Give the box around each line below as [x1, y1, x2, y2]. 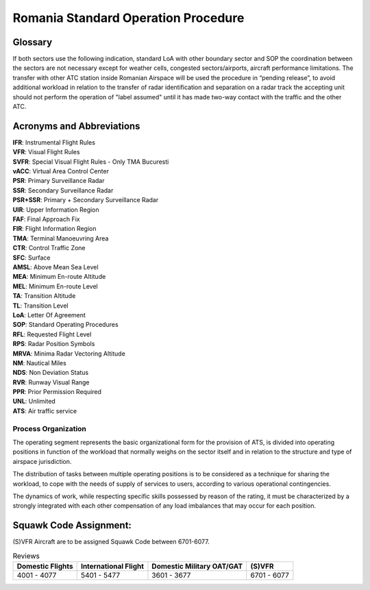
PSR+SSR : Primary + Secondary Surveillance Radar [12, 196, 159, 204]
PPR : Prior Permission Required [12, 388, 102, 396]
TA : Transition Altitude [12, 292, 76, 300]
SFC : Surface [12, 254, 51, 262]
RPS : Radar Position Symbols [12, 340, 95, 348]
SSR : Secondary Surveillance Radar [12, 186, 114, 195]
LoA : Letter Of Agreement [12, 310, 86, 319]
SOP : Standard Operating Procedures [12, 321, 119, 329]
